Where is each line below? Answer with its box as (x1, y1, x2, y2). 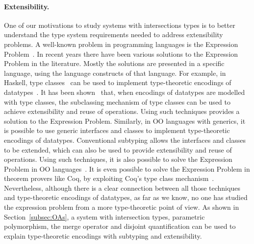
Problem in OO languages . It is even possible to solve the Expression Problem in (4, 163, 250, 174)
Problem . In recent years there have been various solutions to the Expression (4, 48, 238, 59)
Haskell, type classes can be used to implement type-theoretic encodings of (4, 77, 231, 88)
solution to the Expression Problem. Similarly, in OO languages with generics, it (4, 115, 246, 126)
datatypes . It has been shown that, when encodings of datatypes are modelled (4, 87, 245, 97)
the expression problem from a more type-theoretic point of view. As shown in (4, 202, 239, 212)
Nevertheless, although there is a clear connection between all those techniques (4, 182, 240, 193)
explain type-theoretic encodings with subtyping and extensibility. (4, 230, 202, 241)
